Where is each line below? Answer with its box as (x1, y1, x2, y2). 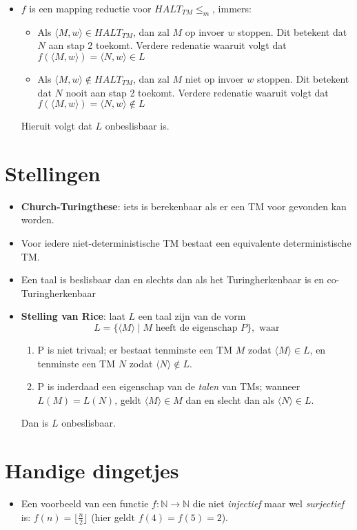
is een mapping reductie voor (29, 1, 152, 15)
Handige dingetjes (5, 456, 179, 485)
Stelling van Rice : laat (21, 309, 125, 323)
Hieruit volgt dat (21, 119, 92, 133)
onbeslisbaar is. (105, 119, 170, 133)
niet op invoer (185, 71, 244, 85)
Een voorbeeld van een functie (21, 496, 149, 511)
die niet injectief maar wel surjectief (192, 496, 344, 511)
